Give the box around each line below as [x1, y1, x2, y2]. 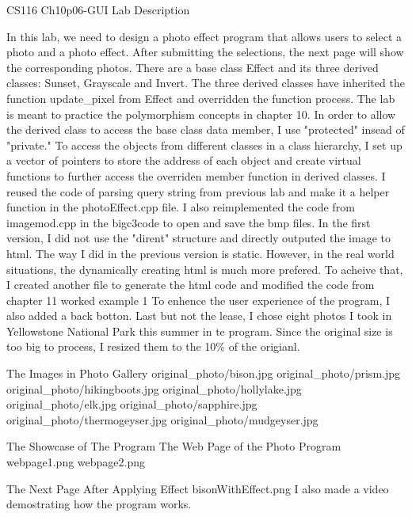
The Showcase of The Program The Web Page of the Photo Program [6, 438, 341, 454]
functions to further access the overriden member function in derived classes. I [6, 167, 386, 184]
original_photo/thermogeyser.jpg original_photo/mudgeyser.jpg [6, 411, 319, 428]
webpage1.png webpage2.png [6, 454, 146, 470]
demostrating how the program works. [6, 496, 192, 512]
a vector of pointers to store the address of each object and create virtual [6, 152, 361, 169]
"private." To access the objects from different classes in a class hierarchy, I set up [6, 136, 402, 153]
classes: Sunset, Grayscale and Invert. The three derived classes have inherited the [6, 74, 405, 91]
